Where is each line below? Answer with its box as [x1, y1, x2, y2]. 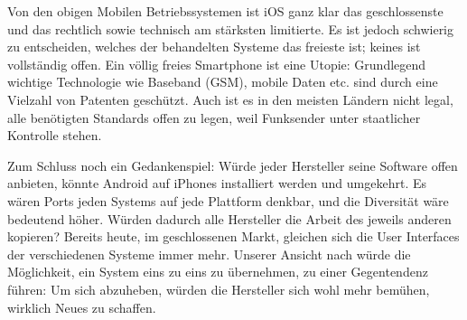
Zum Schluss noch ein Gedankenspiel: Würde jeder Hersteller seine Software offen [7, 155, 458, 174]
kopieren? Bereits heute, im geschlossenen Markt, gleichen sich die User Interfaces [7, 227, 460, 246]
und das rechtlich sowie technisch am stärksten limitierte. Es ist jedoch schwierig [7, 19, 454, 38]
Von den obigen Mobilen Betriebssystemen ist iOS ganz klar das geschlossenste [7, 2, 444, 20]
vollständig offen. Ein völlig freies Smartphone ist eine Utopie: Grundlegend [7, 54, 426, 73]
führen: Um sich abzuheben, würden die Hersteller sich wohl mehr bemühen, [7, 279, 430, 298]
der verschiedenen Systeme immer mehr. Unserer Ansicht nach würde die [7, 244, 411, 263]
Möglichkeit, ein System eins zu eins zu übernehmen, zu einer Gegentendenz [7, 262, 428, 281]
